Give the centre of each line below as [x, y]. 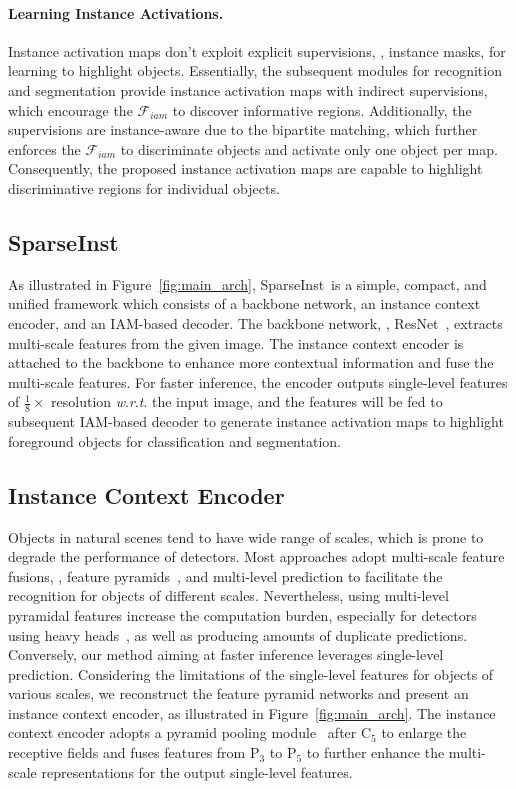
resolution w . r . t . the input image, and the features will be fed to [247, 401]
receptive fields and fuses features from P [134, 752]
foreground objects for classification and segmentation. [174, 440]
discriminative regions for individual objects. [144, 187]
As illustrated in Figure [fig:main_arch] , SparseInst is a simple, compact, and [247, 283]
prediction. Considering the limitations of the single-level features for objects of [251, 673]
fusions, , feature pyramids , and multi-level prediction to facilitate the [225, 575]
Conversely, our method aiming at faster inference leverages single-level [226, 654]
